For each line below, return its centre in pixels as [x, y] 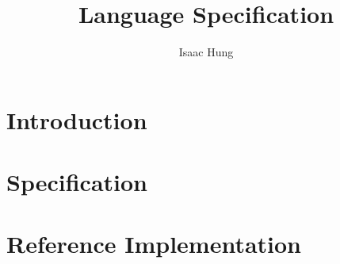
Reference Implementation [154, 244]
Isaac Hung [206, 52]
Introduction [77, 119]
